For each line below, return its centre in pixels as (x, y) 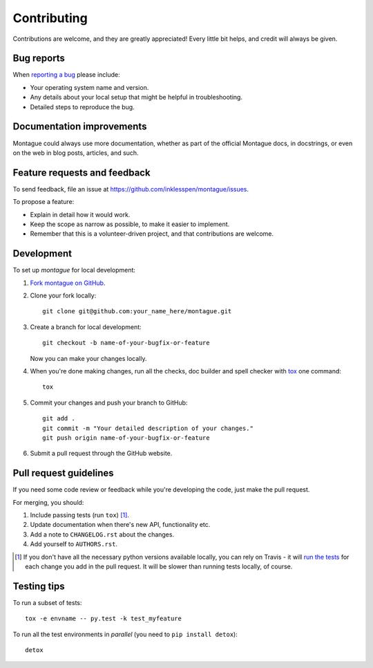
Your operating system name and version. (89, 87)
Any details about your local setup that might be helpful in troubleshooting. (136, 98)
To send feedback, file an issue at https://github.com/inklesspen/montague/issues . (131, 189)
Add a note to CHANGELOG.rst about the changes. (102, 534)
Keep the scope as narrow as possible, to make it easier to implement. (130, 224)
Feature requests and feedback (82, 173)
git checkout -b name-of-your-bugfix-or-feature (126, 343)
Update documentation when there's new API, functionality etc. (120, 525)
